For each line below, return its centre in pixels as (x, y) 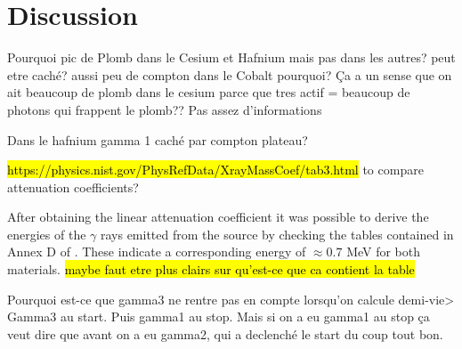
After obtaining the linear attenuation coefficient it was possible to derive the (218, 217)
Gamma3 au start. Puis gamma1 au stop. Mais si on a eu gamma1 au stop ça (219, 317)
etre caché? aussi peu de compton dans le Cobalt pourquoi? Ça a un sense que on (230, 74)
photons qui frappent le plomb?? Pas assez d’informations (165, 109)
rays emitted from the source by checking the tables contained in (277, 234)
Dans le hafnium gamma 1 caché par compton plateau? (158, 139)
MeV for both (384, 252)
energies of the (47, 234)
